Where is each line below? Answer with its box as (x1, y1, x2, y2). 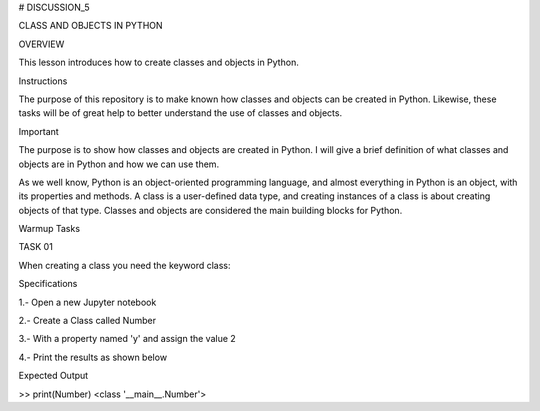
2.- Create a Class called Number (18, 315, 157, 327)
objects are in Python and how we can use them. (18, 158, 220, 170)
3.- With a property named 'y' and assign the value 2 (18, 333, 237, 345)
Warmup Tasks (18, 223, 80, 235)
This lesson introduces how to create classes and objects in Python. (18, 56, 299, 69)
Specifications (18, 278, 78, 290)
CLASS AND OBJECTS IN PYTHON (18, 20, 164, 32)
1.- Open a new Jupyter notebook (18, 296, 157, 308)
